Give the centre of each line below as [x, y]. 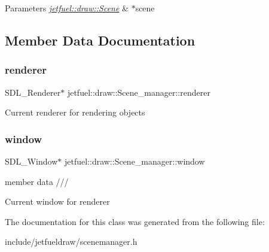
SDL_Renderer [33, 92]
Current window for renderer [57, 201]
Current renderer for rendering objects [75, 112]
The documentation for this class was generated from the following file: [135, 221]
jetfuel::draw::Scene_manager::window [134, 161]
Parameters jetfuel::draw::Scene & [67, 8]
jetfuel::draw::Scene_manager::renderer [139, 92]
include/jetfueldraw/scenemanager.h [71, 242]
